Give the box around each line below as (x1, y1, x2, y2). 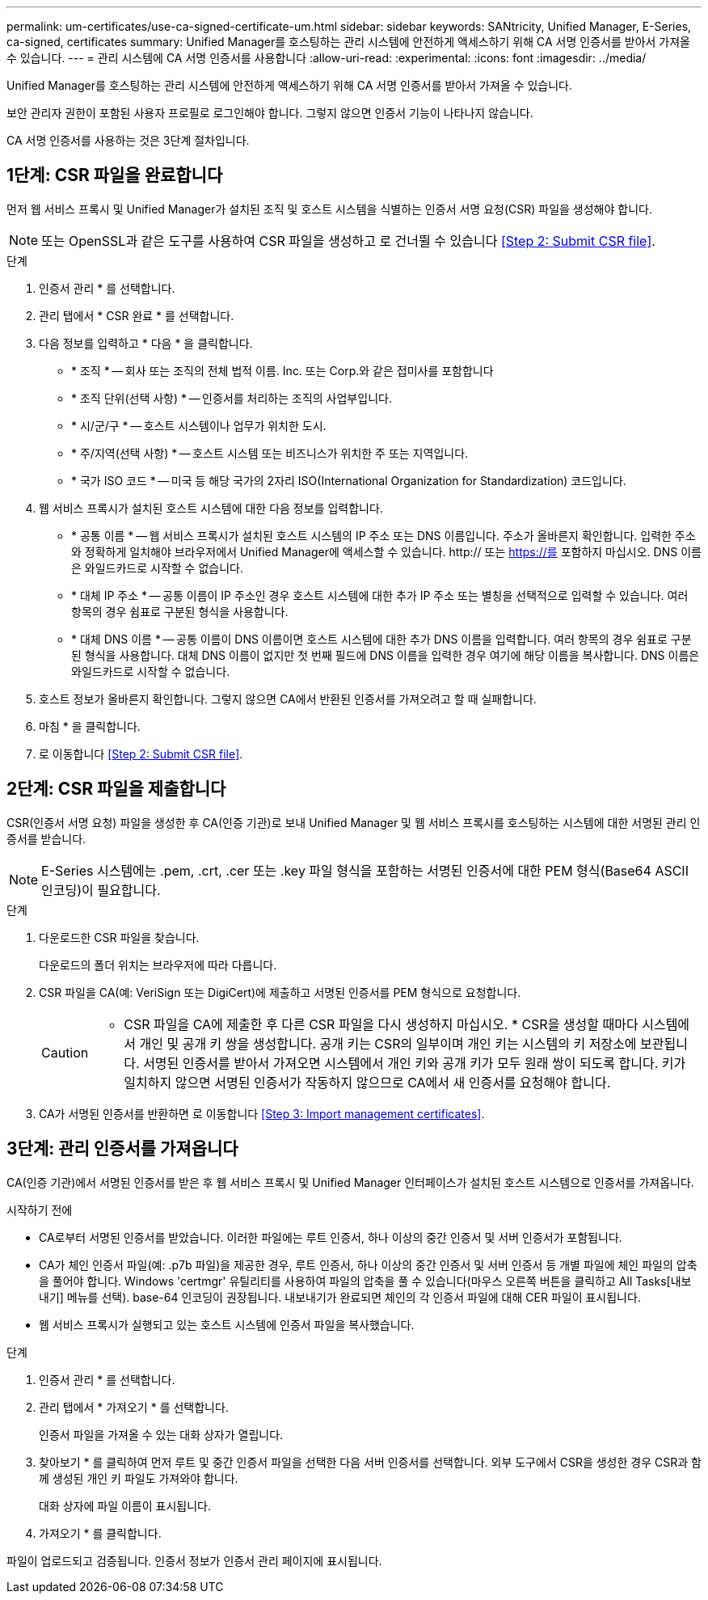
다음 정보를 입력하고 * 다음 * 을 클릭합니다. (39, 336, 253, 350)
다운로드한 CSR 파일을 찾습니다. (39, 930, 200, 944)
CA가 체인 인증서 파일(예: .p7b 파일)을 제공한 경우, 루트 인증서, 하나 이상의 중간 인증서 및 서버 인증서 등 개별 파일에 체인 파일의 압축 (39, 1257, 697, 1272)
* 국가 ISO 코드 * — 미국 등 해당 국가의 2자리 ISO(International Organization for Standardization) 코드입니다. (71, 473, 626, 488)
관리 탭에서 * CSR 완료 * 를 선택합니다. (39, 308, 234, 323)
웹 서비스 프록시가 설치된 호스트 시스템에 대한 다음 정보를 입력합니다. (39, 500, 383, 515)
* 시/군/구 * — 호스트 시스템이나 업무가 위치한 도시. (71, 418, 327, 433)
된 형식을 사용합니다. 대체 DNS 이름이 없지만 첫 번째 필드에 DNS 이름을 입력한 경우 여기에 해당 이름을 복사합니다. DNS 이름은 (71, 648, 700, 662)
